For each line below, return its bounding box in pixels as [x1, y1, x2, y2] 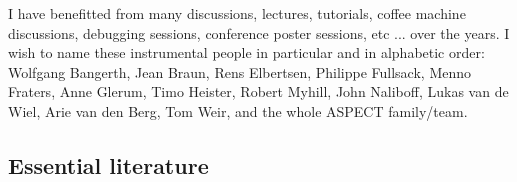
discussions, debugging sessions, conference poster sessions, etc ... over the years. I [8, 22, 510, 43]
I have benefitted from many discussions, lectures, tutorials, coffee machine [8, 3, 466, 23]
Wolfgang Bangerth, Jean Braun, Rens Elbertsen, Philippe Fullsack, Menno [8, 61, 472, 82]
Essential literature [8, 149, 209, 180]
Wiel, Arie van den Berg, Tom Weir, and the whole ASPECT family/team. [8, 100, 468, 121]
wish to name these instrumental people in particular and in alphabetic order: [8, 42, 485, 63]
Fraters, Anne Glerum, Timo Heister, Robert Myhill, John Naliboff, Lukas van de [8, 81, 509, 102]
